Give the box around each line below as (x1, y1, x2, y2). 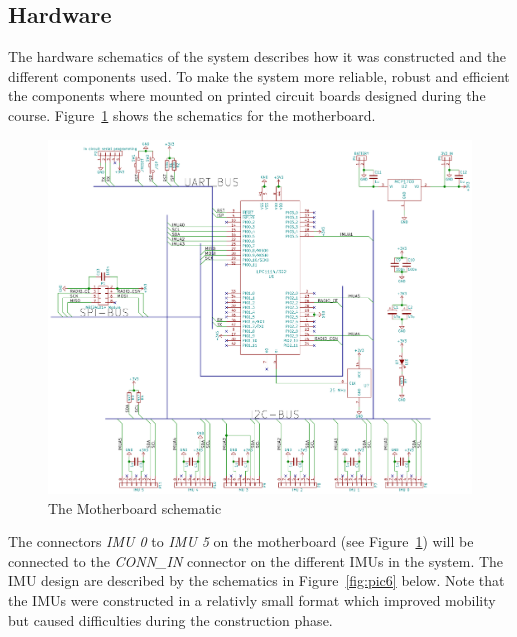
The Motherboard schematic (48, 497, 222, 518)
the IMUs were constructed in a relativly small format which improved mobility (8, 589, 496, 610)
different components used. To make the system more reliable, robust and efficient (8, 65, 510, 86)
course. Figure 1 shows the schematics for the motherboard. (8, 104, 376, 125)
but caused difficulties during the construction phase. (8, 609, 333, 630)
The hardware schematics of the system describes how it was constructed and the (8, 46, 507, 67)
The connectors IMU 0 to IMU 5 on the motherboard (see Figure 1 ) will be (8, 531, 474, 552)
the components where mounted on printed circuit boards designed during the (8, 85, 486, 106)
